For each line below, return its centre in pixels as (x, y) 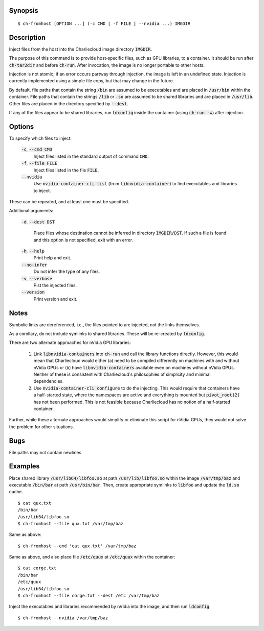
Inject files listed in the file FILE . (66, 170)
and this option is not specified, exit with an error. (83, 240)
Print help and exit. (53, 258)
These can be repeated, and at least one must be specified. (69, 202)
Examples (24, 466)
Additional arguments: (31, 211)
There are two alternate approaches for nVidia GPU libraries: (70, 342)
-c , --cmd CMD (37, 149)
